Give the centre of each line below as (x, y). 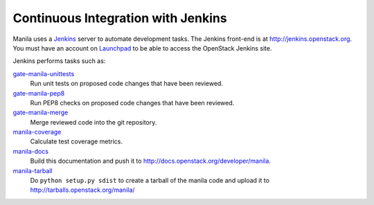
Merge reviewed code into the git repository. (93, 122)
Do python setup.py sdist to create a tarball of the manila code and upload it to (150, 181)
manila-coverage (37, 132)
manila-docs (30, 151)
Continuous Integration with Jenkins (120, 18)
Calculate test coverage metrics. (76, 141)
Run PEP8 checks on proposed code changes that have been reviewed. (132, 102)
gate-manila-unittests (44, 73)
